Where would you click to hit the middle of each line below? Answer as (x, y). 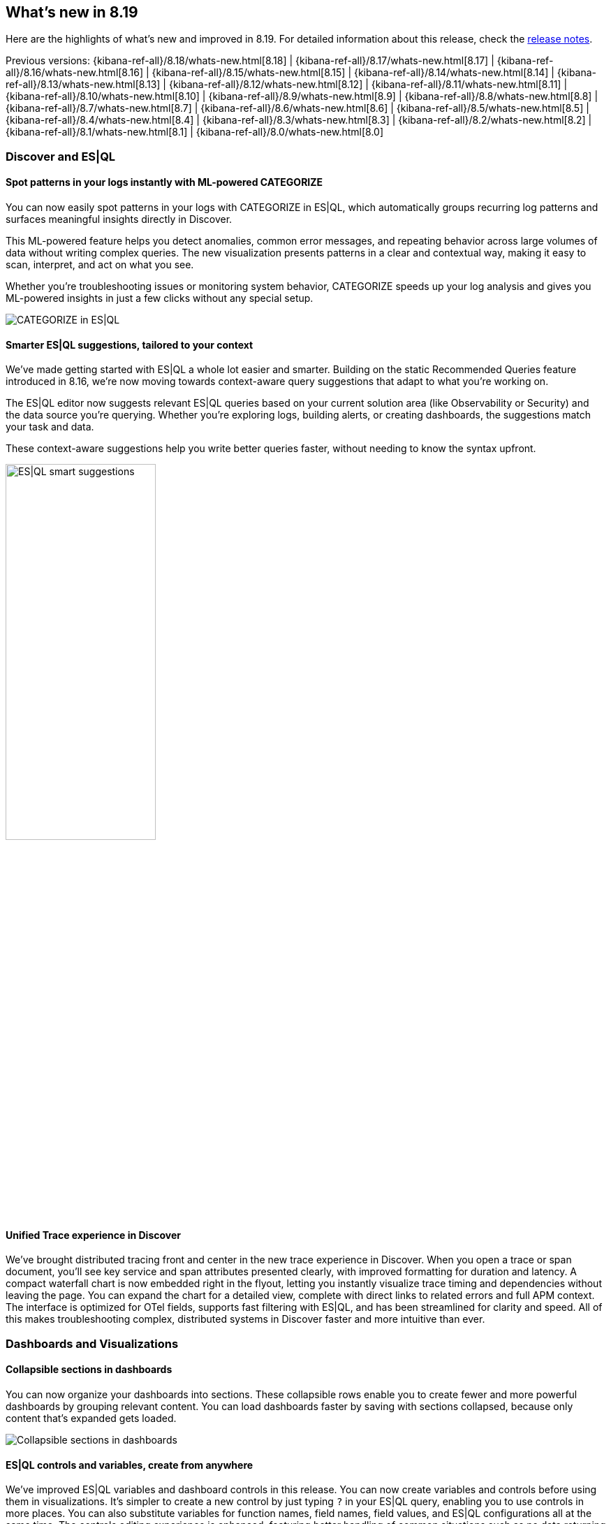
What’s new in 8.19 (72, 12)
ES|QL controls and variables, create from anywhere (130, 1465)
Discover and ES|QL (61, 156)
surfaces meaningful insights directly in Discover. (119, 219)
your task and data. (50, 427)
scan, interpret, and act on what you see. (100, 265)
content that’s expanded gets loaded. (91, 1418)
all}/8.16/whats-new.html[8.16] (75, 73)
